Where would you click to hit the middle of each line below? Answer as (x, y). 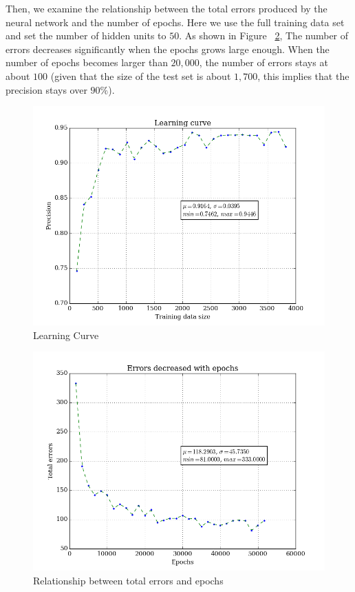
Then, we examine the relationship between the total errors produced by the (166, 8)
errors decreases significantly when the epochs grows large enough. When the (168, 49)
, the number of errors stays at (263, 62)
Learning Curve (66, 335)
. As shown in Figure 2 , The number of (264, 35)
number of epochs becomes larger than (87, 62)
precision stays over (46, 89)
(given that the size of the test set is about (141, 75)
